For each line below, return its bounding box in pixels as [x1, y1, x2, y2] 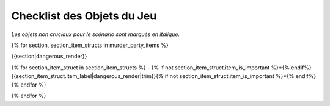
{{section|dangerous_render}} [11, 52, 87, 60]
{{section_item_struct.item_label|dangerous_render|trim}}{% [11, 72, 164, 80]
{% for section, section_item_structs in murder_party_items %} [11, 41, 169, 49]
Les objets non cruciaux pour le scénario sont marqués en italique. [11, 30, 180, 38]
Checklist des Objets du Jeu [11, 9, 157, 23]
